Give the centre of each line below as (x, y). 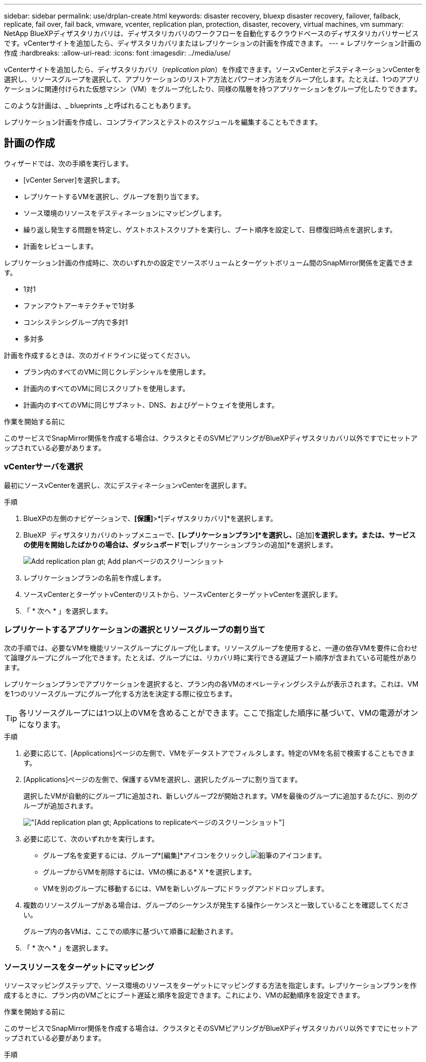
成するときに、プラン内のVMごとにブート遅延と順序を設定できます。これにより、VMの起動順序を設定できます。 (184, 995)
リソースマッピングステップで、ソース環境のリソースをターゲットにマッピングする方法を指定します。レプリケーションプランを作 (210, 986)
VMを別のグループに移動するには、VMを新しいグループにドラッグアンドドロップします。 (186, 889)
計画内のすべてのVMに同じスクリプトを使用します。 (106, 388)
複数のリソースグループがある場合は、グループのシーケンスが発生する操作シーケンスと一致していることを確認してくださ (216, 905)
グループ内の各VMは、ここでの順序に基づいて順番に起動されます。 (130, 932)
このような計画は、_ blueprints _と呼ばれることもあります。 (100, 105)
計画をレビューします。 (61, 246)
